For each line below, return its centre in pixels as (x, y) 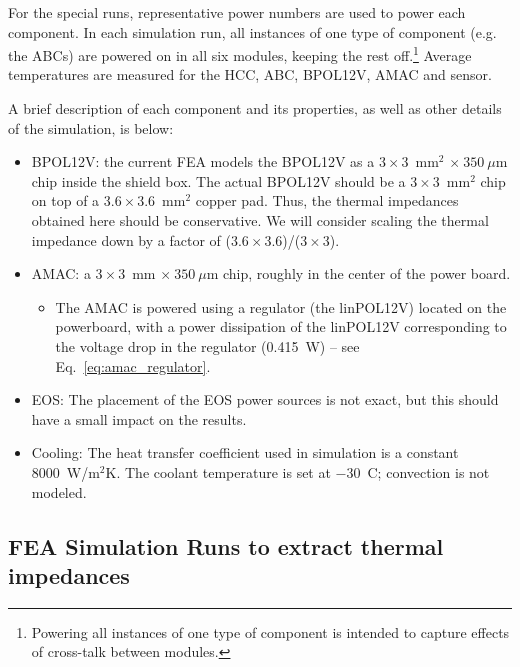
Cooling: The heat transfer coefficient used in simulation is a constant (245, 452)
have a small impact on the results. (139, 418)
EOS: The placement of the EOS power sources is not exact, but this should (265, 399)
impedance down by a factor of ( (131, 239)
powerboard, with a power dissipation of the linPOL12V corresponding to (281, 326)
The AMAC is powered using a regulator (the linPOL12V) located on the (281, 306)
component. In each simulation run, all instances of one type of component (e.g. (252, 31)
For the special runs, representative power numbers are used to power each (237, 12)
